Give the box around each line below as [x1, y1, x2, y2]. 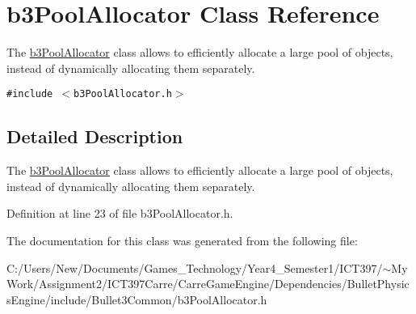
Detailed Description [6, 124, 183, 149]
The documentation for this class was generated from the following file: [6, 231, 358, 248]
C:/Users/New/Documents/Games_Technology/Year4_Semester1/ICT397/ [6, 259, 383, 276]
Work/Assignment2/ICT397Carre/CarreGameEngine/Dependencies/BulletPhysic [6, 275, 410, 292]
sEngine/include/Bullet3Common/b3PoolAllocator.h [6, 291, 267, 308]
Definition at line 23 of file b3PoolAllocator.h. [6, 205, 233, 222]
